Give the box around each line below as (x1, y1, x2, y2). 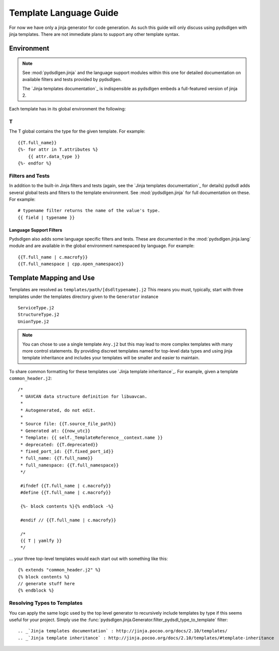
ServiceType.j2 (18, 305, 55, 310)
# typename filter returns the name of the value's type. (18, 208, 161, 214)
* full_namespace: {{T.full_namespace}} (20, 462, 119, 468)
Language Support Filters (9, 227, 62, 233)
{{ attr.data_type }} (28, 154, 81, 159)
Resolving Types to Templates (9, 599, 83, 606)
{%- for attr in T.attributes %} (18, 147, 98, 152)
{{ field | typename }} (18, 215, 75, 220)
